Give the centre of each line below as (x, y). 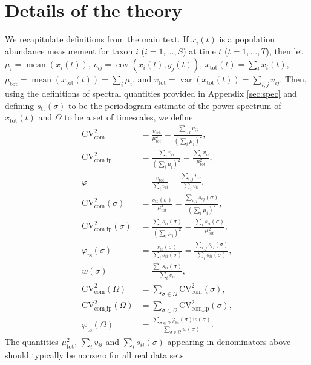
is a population (247, 39)
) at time (199, 51)
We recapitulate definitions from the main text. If (97, 39)
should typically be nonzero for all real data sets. (96, 355)
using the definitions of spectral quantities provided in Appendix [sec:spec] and (151, 94)
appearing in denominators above (229, 342)
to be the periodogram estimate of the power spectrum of (175, 105)
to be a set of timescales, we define (129, 117)
